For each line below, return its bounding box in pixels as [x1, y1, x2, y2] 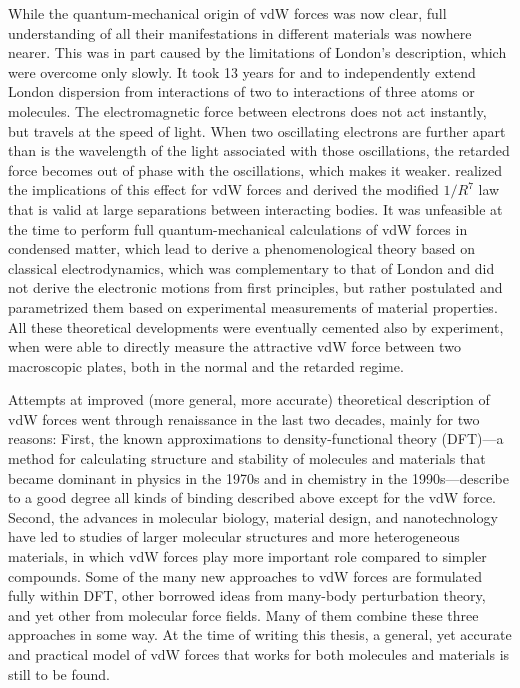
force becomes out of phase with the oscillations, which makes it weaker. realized [8, 159, 502, 180]
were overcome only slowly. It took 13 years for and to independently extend [8, 61, 476, 82]
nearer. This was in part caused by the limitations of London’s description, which [8, 42, 507, 63]
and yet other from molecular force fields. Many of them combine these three [8, 604, 479, 625]
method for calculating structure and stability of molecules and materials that [8, 448, 486, 469]
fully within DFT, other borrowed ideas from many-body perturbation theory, [8, 585, 486, 606]
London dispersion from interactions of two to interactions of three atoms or [8, 81, 475, 102]
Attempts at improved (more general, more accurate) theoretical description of [8, 389, 490, 410]
